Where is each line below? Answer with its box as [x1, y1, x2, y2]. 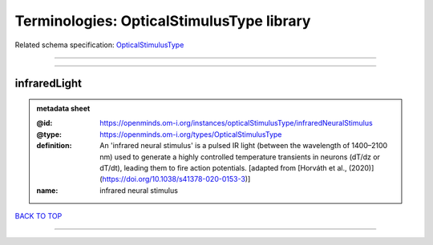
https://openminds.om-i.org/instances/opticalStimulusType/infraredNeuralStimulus [99, 118, 373, 128]
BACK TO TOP [14, 211, 63, 221]
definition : [36, 141, 72, 151]
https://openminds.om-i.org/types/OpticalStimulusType [99, 129, 282, 139]
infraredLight [14, 77, 82, 90]
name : [36, 185, 59, 195]
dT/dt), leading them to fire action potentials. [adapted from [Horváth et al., [99, 163, 348, 172]
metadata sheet [36, 103, 91, 113]
